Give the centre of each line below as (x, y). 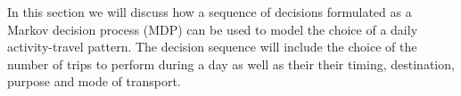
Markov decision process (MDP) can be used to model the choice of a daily (213, 29)
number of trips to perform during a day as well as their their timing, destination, (231, 64)
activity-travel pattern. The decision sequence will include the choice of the (212, 47)
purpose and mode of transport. (94, 81)
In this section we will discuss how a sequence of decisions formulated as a (210, 12)
